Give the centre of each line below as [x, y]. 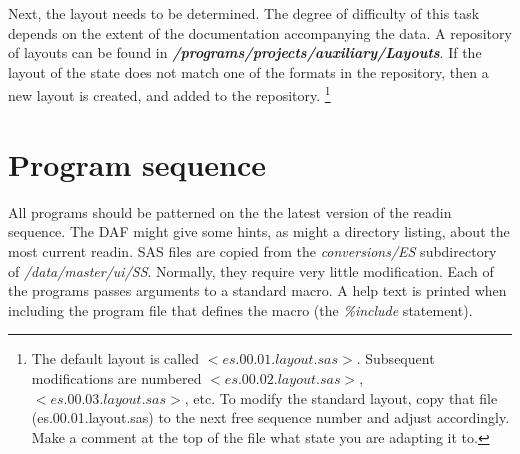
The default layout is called [115, 358]
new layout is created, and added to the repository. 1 [169, 94]
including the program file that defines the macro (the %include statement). [240, 309]
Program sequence [137, 163]
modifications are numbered [116, 377]
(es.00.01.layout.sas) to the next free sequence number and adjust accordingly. [270, 417]
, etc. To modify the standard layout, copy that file [341, 397]
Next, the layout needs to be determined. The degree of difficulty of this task [244, 13]
